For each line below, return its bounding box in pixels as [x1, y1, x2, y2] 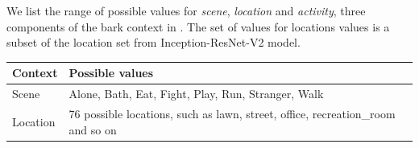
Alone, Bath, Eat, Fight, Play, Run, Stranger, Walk [68, 85, 324, 102]
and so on [68, 121, 117, 138]
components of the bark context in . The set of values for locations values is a [6, 18, 390, 35]
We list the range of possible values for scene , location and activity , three [6, 2, 366, 18]
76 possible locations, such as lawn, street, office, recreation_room [68, 105, 396, 121]
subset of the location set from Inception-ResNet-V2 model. [6, 34, 301, 51]
